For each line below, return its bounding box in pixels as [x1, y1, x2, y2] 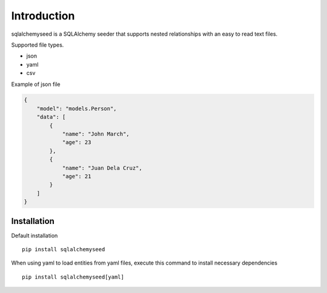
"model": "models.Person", [36, 105, 117, 112]
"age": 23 [62, 139, 91, 146]
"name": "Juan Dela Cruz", [62, 164, 142, 171]
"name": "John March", [62, 131, 130, 137]
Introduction [11, 9, 75, 22]
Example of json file [11, 81, 61, 88]
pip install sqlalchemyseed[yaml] [22, 273, 124, 280]
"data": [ [36, 114, 66, 120]
